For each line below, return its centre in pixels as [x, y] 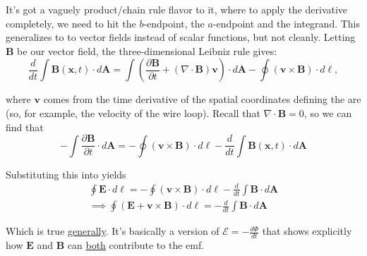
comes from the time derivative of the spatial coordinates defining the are [202, 99]
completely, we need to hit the [71, 23]
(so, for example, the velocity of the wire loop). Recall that [133, 112]
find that [25, 127]
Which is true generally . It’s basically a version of [113, 231]
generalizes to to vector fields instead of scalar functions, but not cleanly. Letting [181, 37]
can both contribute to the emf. [136, 245]
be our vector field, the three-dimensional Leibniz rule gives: [147, 50]
